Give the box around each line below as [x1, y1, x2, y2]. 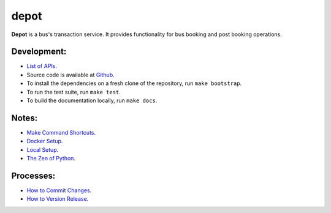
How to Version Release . [26, 195, 89, 203]
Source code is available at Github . [26, 71, 115, 78]
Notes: [11, 113, 38, 123]
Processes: [11, 170, 56, 181]
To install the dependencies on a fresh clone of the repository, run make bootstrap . [26, 80, 242, 87]
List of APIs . [26, 62, 58, 70]
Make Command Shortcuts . [26, 129, 96, 136]
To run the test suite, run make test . [26, 88, 121, 95]
